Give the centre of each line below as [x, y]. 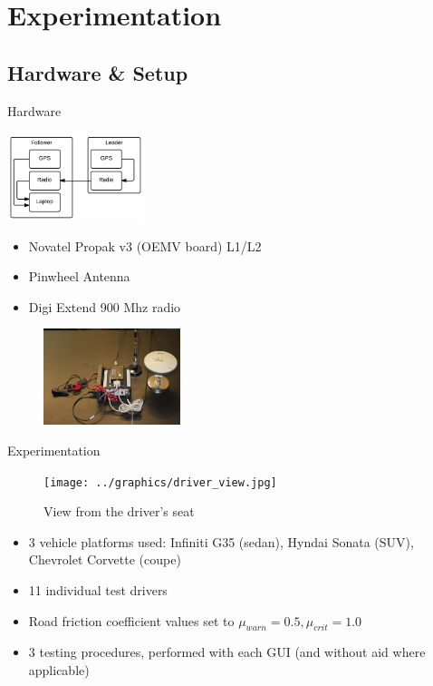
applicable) [59, 670]
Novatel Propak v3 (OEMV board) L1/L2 [145, 245]
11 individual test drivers [98, 590]
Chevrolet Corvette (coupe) [105, 559]
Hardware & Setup [98, 72]
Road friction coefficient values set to [131, 620]
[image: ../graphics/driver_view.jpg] [160, 482]
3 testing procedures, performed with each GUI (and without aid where [227, 652]
